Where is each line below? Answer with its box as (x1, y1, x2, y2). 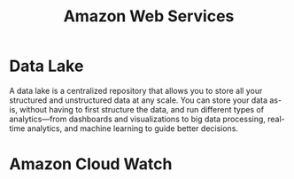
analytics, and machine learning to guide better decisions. (27, 122, 239, 134)
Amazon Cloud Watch (9, 154, 173, 175)
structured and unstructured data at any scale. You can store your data (9, 95, 268, 105)
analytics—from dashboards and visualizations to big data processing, (9, 113, 266, 124)
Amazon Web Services (63, 6, 235, 27)
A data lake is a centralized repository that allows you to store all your (9, 85, 263, 96)
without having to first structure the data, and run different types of (19, 104, 264, 114)
